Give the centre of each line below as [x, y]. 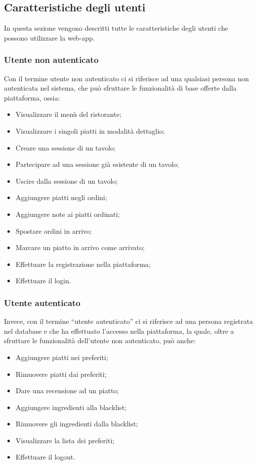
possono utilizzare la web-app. [49, 37]
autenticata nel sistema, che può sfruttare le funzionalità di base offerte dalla [120, 88]
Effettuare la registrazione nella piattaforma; [83, 264]
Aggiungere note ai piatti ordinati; [68, 214]
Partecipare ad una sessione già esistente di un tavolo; [97, 164]
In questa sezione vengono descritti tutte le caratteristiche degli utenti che [116, 28]
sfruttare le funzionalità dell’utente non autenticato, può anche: [100, 340]
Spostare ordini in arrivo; [54, 231]
